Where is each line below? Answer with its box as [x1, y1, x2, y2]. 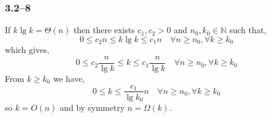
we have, [53, 72, 85, 84]
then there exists [73, 23, 135, 36]
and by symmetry [60, 101, 125, 114]
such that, [229, 23, 267, 36]
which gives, [5, 43, 49, 56]
